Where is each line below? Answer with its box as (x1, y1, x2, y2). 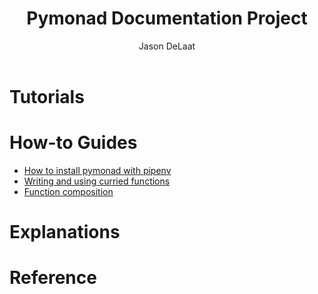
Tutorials (9, 85, 85, 108)
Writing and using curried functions (23, 175, 171, 187)
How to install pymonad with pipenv (23, 164, 172, 176)
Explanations (9, 221, 121, 244)
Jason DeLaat (138, 40, 196, 52)
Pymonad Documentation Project (26, 7, 308, 30)
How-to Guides (9, 132, 138, 154)
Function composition (23, 185, 114, 197)
